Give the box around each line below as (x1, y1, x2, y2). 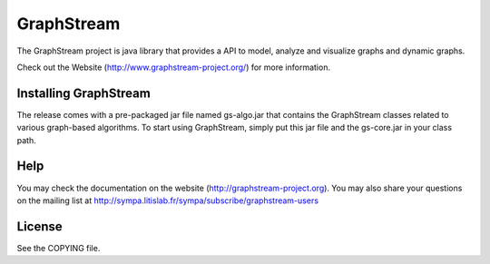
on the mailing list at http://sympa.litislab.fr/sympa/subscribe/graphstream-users (16, 195, 319, 206)
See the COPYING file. (16, 242, 101, 253)
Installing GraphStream (16, 85, 152, 101)
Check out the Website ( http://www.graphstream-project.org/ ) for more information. (16, 62, 331, 73)
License (16, 219, 63, 234)
